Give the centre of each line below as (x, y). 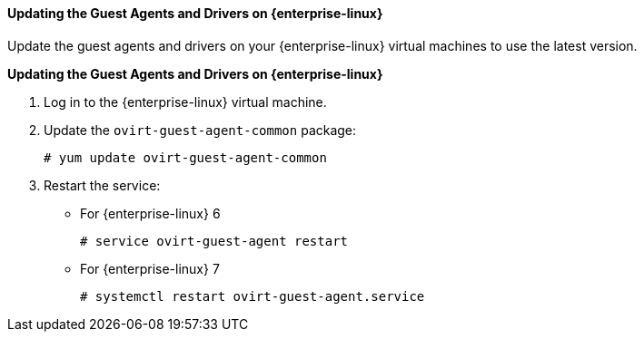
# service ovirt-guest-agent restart (214, 241)
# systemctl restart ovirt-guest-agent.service (253, 296)
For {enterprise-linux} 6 (150, 213)
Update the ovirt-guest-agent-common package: (200, 130)
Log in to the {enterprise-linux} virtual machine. (185, 102)
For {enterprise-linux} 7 (150, 268)
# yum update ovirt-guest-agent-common (185, 157)
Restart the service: (102, 185)
